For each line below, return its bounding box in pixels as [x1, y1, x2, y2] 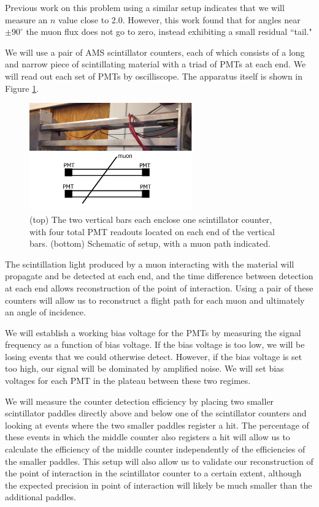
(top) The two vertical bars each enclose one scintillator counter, [29, 212, 272, 225]
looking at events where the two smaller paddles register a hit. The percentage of [5, 418, 309, 431]
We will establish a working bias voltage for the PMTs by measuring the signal [5, 326, 301, 339]
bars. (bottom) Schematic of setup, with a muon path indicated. [29, 237, 271, 250]
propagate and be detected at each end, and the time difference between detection [5, 269, 313, 282]
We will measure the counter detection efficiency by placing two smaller [5, 394, 274, 407]
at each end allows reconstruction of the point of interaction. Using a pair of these [5, 281, 313, 294]
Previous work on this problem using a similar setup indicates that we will [5, 1, 285, 13]
